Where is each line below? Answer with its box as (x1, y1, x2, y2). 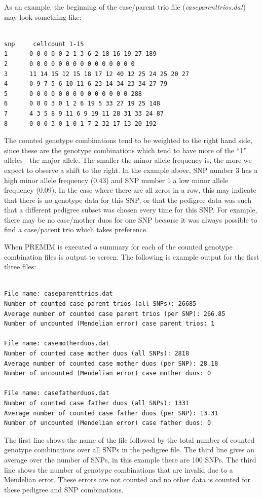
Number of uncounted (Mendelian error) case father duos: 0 (4, 419, 211, 427)
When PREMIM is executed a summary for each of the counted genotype (4, 241, 233, 252)
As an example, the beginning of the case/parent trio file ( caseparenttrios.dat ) (4, 2, 246, 12)
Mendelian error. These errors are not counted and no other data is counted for (4, 474, 250, 485)
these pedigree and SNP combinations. (4, 484, 124, 494)
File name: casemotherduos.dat (4, 340, 109, 347)
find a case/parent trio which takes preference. (4, 224, 148, 235)
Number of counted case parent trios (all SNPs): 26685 (4, 300, 197, 308)
